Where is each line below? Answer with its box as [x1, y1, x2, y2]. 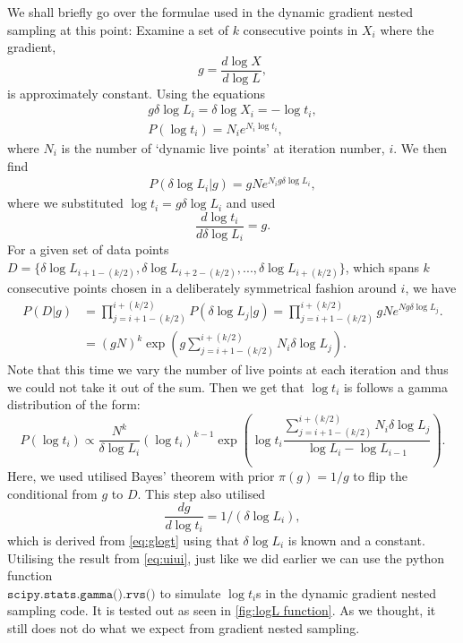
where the [380, 20, 434, 39]
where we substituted [7, 193, 124, 212]
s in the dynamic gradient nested [256, 583, 436, 602]
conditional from [7, 484, 98, 502]
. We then [393, 139, 448, 158]
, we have [405, 279, 457, 297]
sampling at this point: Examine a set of [7, 20, 228, 39]
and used [226, 193, 276, 212]
